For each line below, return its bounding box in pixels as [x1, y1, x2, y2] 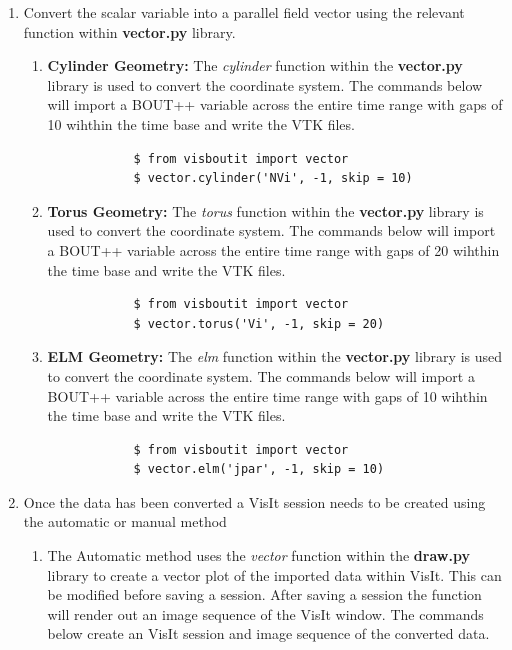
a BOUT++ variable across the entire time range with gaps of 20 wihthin [47, 239, 500, 260]
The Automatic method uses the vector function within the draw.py [47, 545, 470, 566]
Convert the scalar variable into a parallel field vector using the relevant [23, 2, 465, 22]
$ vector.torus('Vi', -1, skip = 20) [133, 316, 385, 331]
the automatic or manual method [23, 511, 227, 532]
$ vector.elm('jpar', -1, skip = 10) [133, 462, 385, 477]
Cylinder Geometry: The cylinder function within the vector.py [47, 55, 463, 76]
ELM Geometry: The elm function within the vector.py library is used [47, 346, 503, 367]
